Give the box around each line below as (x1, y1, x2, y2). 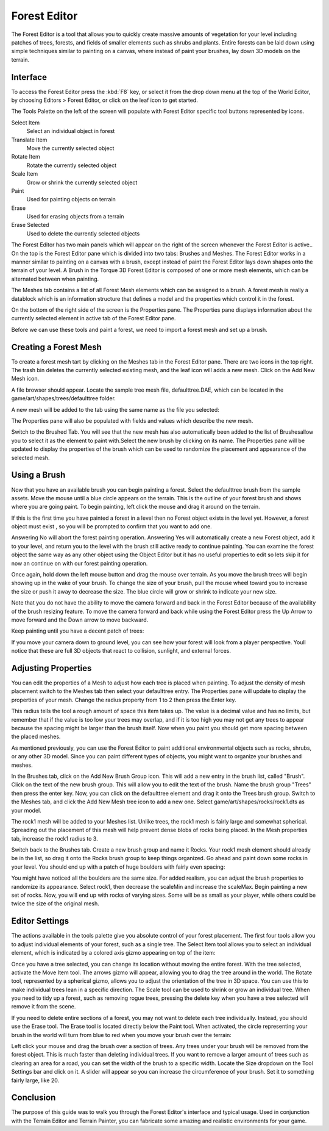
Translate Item (11, 136, 48, 143)
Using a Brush (11, 470, 66, 480)
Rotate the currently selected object (26, 162, 117, 169)
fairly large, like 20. (11, 1077, 60, 1084)
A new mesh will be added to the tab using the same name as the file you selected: (11, 406, 219, 413)
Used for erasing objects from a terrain (26, 213, 124, 220)
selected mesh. (11, 454, 50, 461)
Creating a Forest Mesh (11, 342, 102, 352)
